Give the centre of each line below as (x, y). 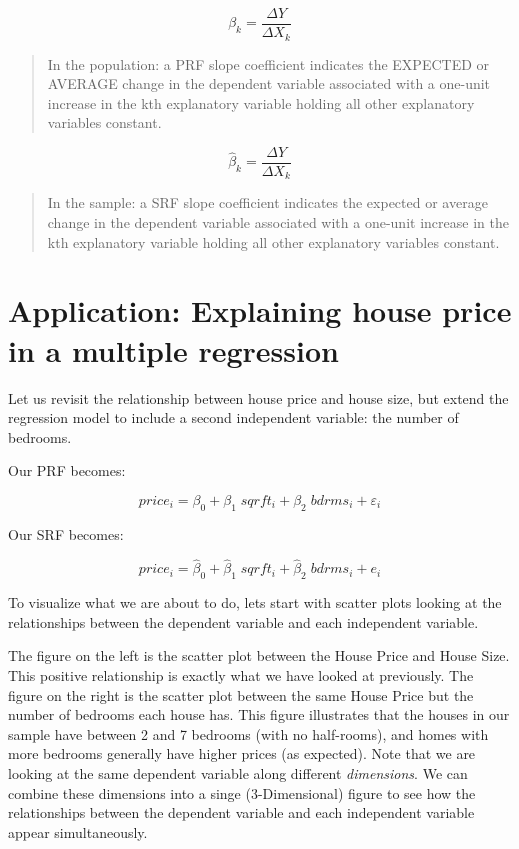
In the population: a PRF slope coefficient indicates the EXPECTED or (268, 63)
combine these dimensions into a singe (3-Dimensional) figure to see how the (242, 792)
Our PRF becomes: (67, 470)
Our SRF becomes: (66, 533)
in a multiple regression (173, 349)
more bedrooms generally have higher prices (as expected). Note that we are (242, 753)
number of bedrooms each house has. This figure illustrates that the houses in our (259, 714)
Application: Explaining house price (260, 310)
